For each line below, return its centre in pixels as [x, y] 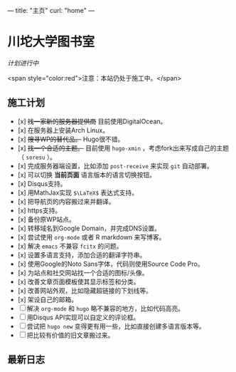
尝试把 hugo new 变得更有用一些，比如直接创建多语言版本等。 [116, 326]
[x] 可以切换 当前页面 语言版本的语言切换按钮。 [87, 175]
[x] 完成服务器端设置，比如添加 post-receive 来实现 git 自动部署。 [115, 165]
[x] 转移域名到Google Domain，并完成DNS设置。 [89, 228]
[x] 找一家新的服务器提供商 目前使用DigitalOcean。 [92, 121]
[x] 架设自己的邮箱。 [48, 299]
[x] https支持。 [39, 210]
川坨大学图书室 [51, 42]
